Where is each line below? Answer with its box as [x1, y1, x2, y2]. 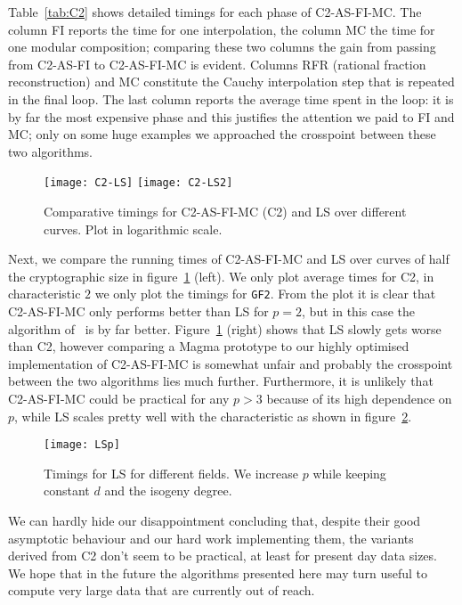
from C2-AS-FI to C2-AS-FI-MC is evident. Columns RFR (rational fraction [8, 54, 426, 73]
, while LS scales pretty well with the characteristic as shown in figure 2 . [14, 406, 412, 425]
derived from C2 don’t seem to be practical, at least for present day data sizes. [8, 546, 437, 565]
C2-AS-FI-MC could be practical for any [8, 389, 230, 407]
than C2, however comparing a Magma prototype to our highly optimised [8, 337, 409, 356]
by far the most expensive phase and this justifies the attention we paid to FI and [8, 107, 455, 126]
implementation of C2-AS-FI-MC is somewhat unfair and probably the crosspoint [8, 354, 453, 372]
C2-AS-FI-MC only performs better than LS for [8, 302, 269, 321]
